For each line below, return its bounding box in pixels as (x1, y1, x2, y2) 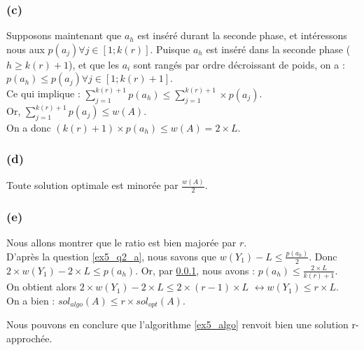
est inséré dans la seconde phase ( (206, 41, 351, 56)
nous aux (6, 41, 45, 56)
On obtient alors (6, 279, 77, 294)
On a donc (6, 120, 51, 134)
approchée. (6, 330, 52, 345)
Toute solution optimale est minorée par (6, 178, 178, 192)
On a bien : (6, 293, 55, 307)
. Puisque (150, 41, 190, 56)
